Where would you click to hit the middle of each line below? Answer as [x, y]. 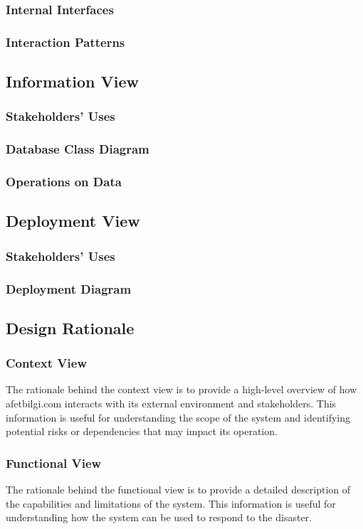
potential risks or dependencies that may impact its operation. [142, 431]
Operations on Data [64, 182]
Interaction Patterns [65, 42]
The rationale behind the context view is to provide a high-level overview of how [181, 389]
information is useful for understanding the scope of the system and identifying [178, 417]
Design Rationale [70, 327]
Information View [72, 81]
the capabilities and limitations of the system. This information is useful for [171, 503]
